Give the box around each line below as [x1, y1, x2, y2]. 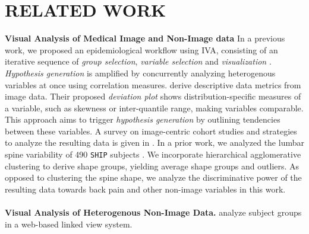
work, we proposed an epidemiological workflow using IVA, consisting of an [5, 43, 278, 56]
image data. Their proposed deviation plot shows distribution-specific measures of [5, 90, 301, 102]
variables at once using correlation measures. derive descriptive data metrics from [5, 78, 301, 91]
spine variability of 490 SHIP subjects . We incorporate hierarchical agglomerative [5, 148, 301, 161]
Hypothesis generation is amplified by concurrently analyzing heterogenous [5, 66, 276, 79]
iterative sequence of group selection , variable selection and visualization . [5, 55, 272, 68]
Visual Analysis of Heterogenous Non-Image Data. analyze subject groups [5, 206, 302, 219]
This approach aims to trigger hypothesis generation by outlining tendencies [5, 113, 280, 126]
